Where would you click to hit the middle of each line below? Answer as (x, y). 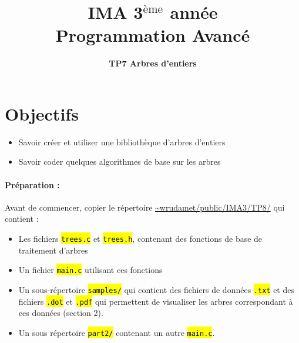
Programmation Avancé (153, 35)
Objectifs (42, 113)
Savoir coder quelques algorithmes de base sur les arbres (120, 161)
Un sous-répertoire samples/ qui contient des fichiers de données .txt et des (156, 289)
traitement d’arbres (53, 250)
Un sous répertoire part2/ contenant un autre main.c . (117, 332)
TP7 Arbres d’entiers (153, 63)
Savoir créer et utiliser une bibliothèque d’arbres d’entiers (122, 141)
